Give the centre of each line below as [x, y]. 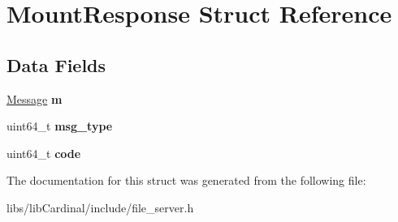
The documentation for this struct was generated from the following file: [186, 180]
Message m [35, 98]
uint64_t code [44, 153]
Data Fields [56, 64]
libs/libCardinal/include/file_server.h [100, 207]
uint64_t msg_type [60, 126]
